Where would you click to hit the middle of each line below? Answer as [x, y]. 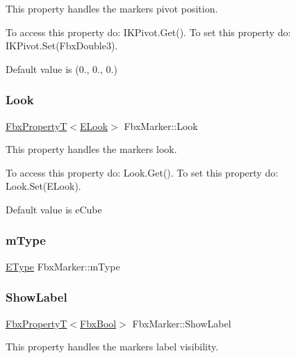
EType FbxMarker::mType [63, 266]
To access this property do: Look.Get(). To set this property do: [142, 172]
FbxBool [98, 323]
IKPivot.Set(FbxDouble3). [62, 46]
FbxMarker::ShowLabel [182, 323]
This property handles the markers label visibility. [112, 347]
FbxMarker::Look [161, 125]
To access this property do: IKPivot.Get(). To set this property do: [148, 32]
